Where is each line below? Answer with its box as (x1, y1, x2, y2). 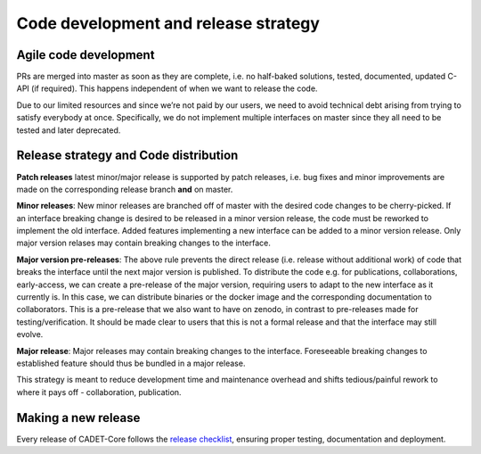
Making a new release (16, 410, 141, 425)
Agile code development (16, 47, 155, 62)
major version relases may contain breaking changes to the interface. (16, 237, 271, 249)
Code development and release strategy (16, 13, 321, 33)
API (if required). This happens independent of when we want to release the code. (16, 83, 318, 94)
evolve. (16, 329, 44, 340)
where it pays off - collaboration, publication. (16, 386, 182, 397)
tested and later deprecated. (16, 125, 121, 136)
